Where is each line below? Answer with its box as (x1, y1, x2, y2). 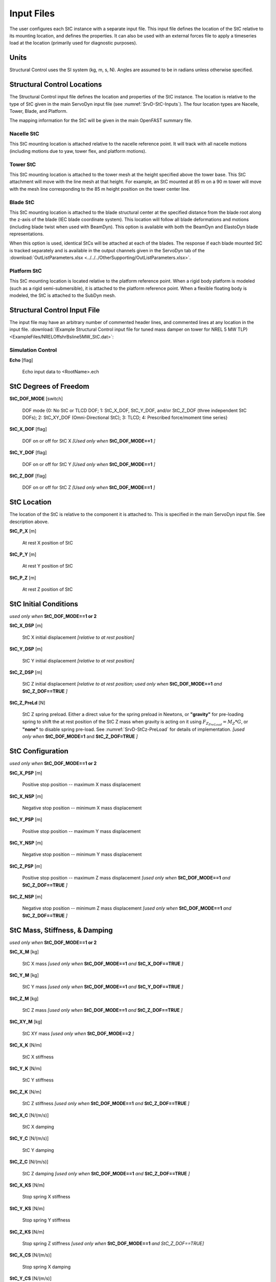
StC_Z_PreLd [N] (9, 700, 45, 706)
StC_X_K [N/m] (9, 1042, 42, 1048)
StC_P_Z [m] (9, 574, 36, 580)
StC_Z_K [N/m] (9, 1089, 42, 1095)
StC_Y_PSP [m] (9, 816, 42, 823)
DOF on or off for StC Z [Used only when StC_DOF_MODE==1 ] (22, 485, 155, 491)
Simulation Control (9, 346, 57, 353)
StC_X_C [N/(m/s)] (9, 1112, 49, 1118)
